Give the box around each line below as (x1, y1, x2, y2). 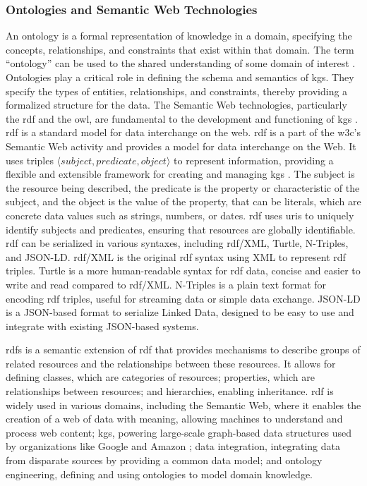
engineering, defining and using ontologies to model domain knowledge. (6, 466, 313, 481)
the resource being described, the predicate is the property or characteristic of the (6, 180, 360, 195)
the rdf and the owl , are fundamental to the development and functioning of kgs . (6, 111, 358, 126)
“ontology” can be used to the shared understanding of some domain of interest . (6, 56, 356, 71)
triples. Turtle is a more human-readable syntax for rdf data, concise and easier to (6, 263, 361, 278)
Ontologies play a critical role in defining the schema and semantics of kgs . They (6, 70, 354, 84)
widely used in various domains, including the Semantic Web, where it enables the (6, 397, 361, 412)
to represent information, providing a (174, 152, 334, 167)
